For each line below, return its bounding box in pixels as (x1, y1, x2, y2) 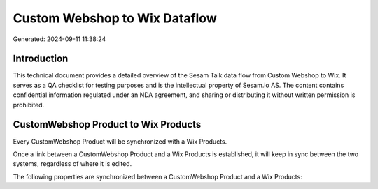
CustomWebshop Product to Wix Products (13, 119, 202, 130)
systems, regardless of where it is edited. (13, 160, 132, 168)
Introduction (13, 53, 69, 65)
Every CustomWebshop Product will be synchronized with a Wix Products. (13, 137, 227, 146)
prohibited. (13, 100, 45, 109)
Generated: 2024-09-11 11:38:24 (13, 35, 106, 43)
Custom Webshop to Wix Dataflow (13, 10, 217, 26)
